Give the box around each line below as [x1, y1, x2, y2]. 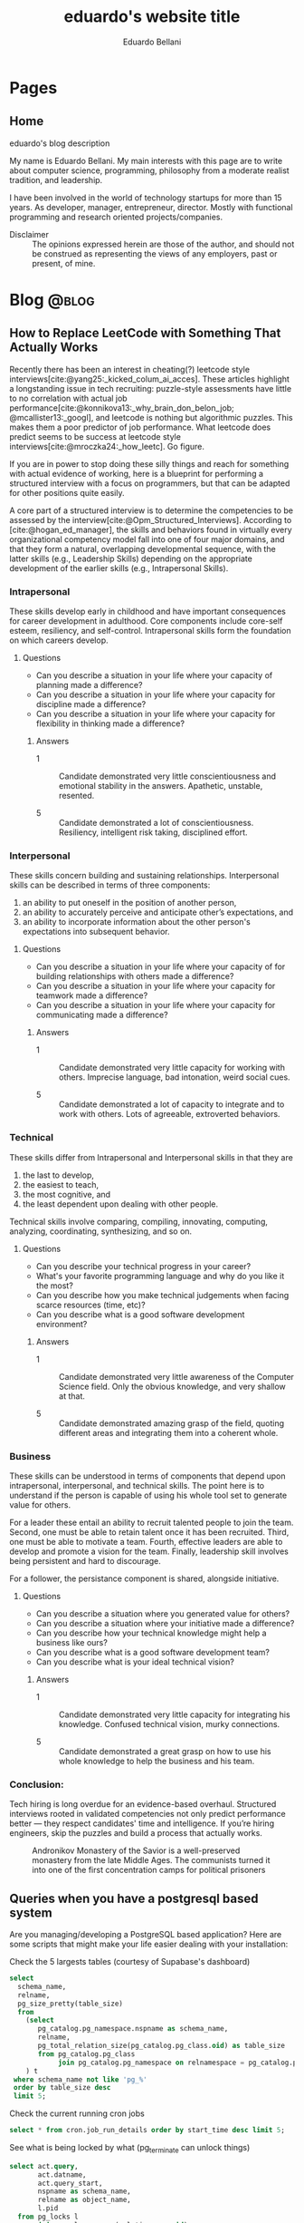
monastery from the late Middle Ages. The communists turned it [32, 1855, 271, 1866]
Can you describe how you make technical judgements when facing [35, 1289, 290, 1300]
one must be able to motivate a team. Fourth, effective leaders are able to [9, 1536, 283, 1547]
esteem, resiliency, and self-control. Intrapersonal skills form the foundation [9, 626, 291, 636]
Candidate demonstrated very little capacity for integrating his [58, 1709, 291, 1720]
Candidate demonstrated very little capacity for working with [58, 1063, 285, 1073]
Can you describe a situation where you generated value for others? [35, 1607, 290, 1619]
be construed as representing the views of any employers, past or [32, 248, 278, 259]
